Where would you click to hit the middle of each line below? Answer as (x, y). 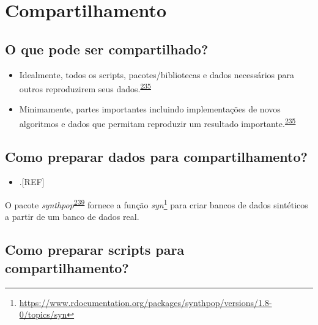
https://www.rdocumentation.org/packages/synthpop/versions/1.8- (146, 302)
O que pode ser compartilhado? (107, 49)
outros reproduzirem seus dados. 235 (85, 88)
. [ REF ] (32, 182)
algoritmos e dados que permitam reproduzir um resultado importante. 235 (157, 122)
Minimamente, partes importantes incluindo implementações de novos (150, 109)
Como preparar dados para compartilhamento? (156, 156)
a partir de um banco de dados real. (72, 217)
